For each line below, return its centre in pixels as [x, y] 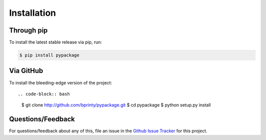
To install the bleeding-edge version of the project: [61, 83]
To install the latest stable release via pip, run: [55, 42]
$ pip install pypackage [50, 55]
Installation [33, 13]
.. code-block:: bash [44, 94]
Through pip [28, 30]
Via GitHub [26, 71]
